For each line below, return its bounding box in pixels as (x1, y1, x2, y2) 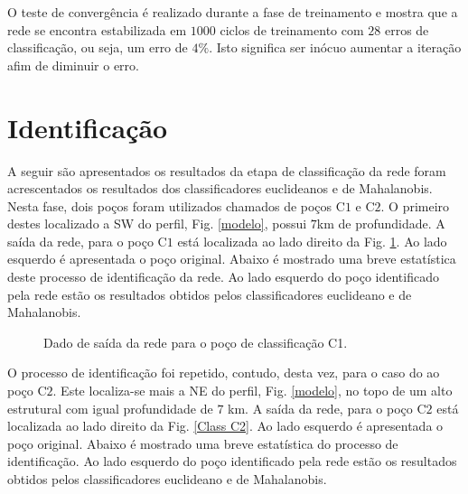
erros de (384, 20, 429, 39)
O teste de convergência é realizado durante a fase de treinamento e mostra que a (7, 3, 458, 21)
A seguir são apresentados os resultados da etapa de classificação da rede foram (7, 161, 446, 180)
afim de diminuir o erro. (7, 55, 139, 74)
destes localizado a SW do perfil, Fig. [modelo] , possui (7, 214, 307, 233)
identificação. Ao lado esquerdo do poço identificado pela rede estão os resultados (7, 452, 457, 471)
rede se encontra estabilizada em (7, 20, 187, 39)
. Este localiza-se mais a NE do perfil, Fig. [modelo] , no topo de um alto (52, 381, 453, 400)
